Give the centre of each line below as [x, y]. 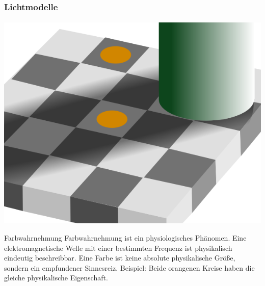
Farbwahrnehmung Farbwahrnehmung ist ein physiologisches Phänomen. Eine [125, 238]
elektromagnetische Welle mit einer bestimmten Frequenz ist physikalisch [118, 248]
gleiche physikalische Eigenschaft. [56, 278]
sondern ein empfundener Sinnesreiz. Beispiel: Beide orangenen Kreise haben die [129, 267]
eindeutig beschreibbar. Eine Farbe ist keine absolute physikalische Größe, [120, 258]
